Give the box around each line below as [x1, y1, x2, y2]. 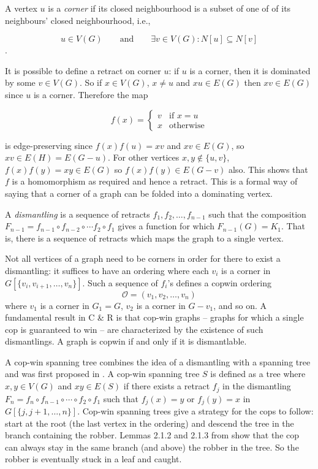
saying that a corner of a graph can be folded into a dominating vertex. [5, 186, 273, 199]
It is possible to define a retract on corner [5, 64, 161, 77]
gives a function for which [118, 219, 214, 232]
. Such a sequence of [82, 276, 158, 289]
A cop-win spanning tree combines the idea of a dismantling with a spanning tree [5, 355, 311, 368]
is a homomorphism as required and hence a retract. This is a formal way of [12, 175, 298, 188]
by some [5, 76, 36, 89]
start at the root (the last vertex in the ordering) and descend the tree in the [5, 416, 294, 429]
